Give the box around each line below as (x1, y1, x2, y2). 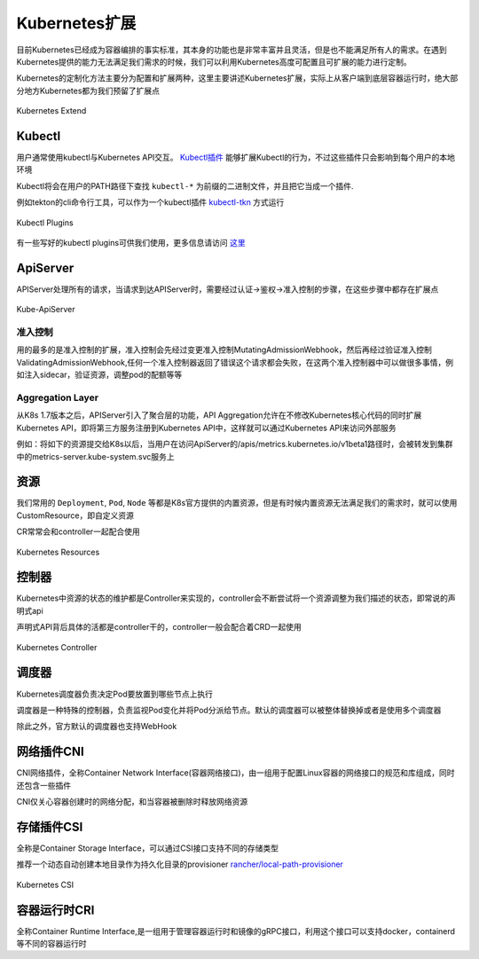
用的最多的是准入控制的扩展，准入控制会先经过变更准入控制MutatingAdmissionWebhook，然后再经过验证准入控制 (16, 344, 432, 355)
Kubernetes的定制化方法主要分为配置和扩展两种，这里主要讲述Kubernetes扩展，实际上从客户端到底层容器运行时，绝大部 (16, 73, 459, 83)
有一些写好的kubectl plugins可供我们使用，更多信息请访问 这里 (16, 237, 246, 248)
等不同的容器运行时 (16, 939, 87, 949)
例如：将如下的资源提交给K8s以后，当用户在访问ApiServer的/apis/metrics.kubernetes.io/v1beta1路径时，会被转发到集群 (16, 439, 453, 450)
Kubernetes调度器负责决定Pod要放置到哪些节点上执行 (16, 688, 213, 699)
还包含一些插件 (16, 780, 71, 790)
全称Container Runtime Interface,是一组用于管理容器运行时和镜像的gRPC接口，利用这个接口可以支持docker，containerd (16, 925, 456, 936)
